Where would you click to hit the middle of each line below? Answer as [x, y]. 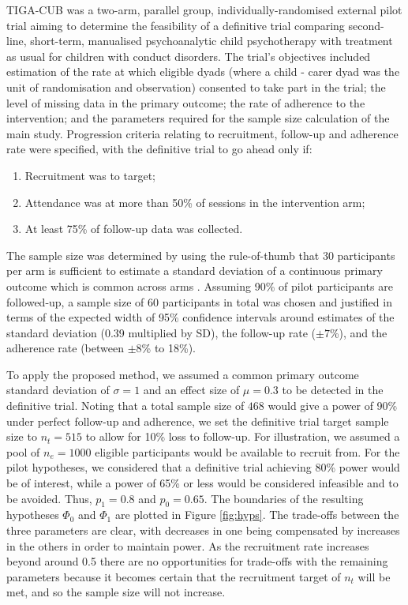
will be [374, 576]
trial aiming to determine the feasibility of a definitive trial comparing [176, 25]
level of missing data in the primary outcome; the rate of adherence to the [186, 102]
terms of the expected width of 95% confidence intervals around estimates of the [200, 317]
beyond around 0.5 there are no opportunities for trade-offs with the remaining [197, 561]
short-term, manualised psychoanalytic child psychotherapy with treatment [211, 41]
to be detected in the [333, 390]
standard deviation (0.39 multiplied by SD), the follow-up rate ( [161, 332]
